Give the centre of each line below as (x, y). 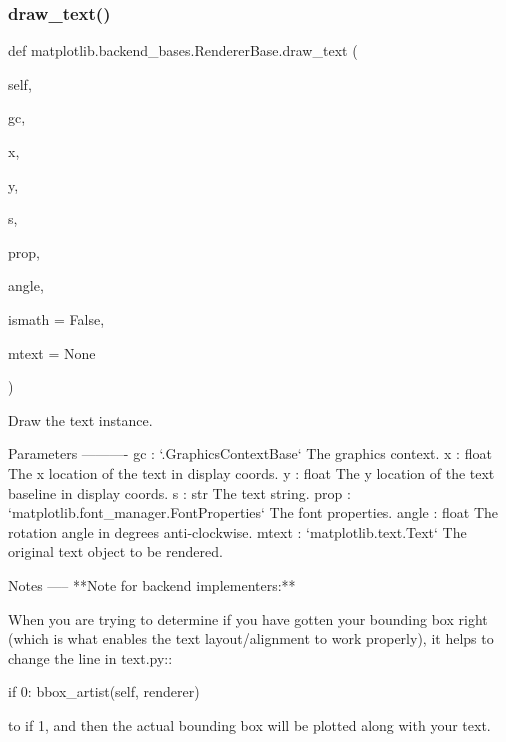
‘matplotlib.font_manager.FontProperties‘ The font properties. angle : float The (253, 512)
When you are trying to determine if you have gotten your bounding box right (248, 618)
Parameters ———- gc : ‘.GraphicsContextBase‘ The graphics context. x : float (250, 453)
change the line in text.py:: (90, 657)
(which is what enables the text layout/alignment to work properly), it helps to (251, 638)
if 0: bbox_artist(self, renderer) (104, 691)
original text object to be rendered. (115, 551)
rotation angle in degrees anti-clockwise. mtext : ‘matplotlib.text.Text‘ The (237, 531)
